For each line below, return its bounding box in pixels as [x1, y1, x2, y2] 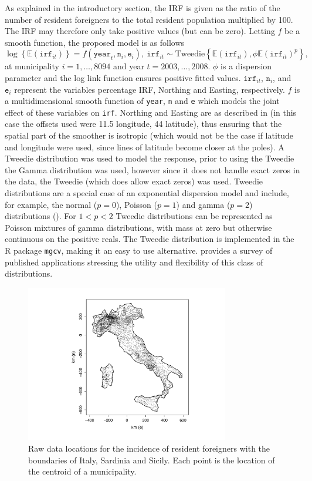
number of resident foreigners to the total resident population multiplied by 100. [5, 13, 293, 25]
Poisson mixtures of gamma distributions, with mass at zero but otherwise [5, 221, 272, 233]
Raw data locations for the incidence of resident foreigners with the [28, 442, 270, 454]
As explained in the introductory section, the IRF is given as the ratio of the [5, 2, 280, 14]
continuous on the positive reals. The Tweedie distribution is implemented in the [5, 233, 294, 245]
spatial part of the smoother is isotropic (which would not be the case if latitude [5, 129, 294, 142]
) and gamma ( [176, 198, 230, 210]
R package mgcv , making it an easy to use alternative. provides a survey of [5, 244, 273, 256]
